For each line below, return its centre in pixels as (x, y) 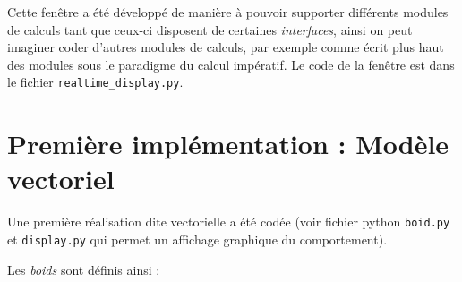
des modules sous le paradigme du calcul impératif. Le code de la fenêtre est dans (231, 64)
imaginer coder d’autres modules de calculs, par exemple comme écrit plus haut (226, 47)
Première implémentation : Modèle (228, 144)
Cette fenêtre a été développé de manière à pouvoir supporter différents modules (228, 12)
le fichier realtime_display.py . (95, 82)
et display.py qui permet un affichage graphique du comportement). (197, 239)
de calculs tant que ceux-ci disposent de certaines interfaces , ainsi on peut (210, 29)
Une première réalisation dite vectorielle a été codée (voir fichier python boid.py (229, 222)
